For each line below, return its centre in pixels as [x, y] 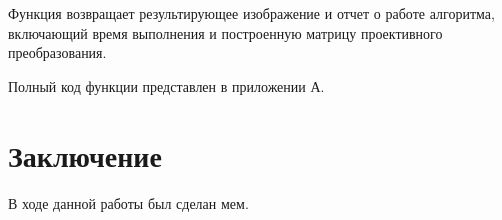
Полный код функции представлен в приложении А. [166, 85]
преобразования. [57, 52]
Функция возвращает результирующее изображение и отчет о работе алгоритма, [251, 13]
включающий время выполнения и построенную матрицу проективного [225, 32]
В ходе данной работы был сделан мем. [128, 202]
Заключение [85, 154]
